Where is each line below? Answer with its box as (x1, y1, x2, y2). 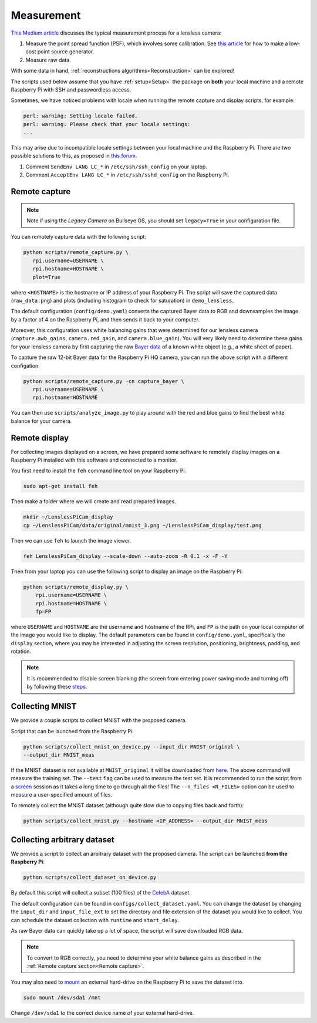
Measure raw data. (25, 56, 72, 63)
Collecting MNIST (11, 702, 77, 712)
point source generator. (37, 48, 95, 55)
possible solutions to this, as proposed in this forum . (11, 153, 137, 160)
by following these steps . (26, 683, 87, 690)
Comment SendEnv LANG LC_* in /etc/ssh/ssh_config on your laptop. (25, 163, 208, 170)
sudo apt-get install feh (23, 483, 98, 490)
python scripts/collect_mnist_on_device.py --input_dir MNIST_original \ (23, 743, 240, 750)
